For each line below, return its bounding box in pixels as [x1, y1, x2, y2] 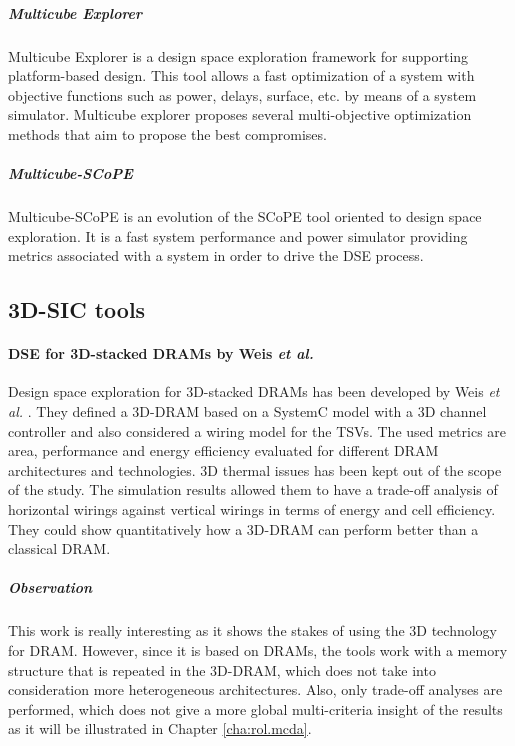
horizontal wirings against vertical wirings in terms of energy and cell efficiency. [8, 499, 496, 520]
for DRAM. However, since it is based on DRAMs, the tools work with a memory [8, 639, 508, 660]
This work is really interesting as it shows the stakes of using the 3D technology [8, 620, 498, 641]
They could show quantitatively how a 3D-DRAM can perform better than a [8, 518, 479, 539]
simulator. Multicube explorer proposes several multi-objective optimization [8, 104, 472, 125]
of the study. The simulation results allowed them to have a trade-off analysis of [8, 479, 498, 500]
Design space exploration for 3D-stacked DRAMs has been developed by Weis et [8, 381, 500, 402]
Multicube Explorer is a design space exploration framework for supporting [8, 45, 469, 66]
